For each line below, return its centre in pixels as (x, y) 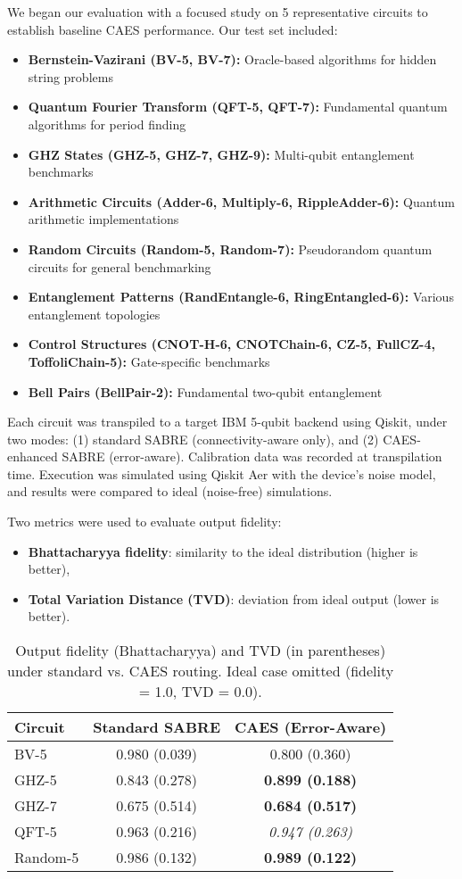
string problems (70, 76)
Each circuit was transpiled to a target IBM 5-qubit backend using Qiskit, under (227, 422)
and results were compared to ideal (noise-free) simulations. (170, 491)
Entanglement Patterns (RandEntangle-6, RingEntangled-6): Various (241, 297)
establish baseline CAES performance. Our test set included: (173, 29)
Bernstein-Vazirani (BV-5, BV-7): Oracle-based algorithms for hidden (232, 59)
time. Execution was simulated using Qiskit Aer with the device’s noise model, (222, 473)
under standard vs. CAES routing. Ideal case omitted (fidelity (201, 671)
